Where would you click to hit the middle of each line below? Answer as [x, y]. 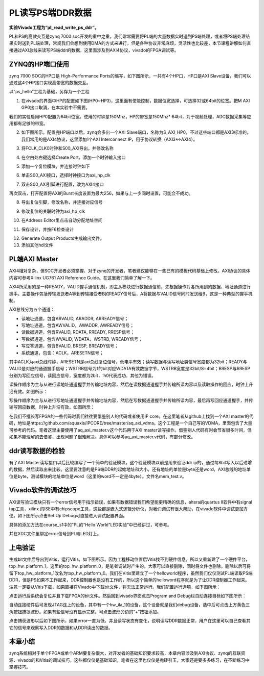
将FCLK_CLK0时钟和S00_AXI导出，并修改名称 [67, 148]
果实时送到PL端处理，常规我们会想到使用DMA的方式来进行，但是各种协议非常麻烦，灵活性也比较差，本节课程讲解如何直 [130, 43]
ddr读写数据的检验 [37, 451]
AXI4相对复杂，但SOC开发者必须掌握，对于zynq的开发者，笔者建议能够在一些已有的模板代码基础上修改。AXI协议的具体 [130, 271]
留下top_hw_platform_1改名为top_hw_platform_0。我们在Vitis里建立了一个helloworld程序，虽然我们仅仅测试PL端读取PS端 [131, 573]
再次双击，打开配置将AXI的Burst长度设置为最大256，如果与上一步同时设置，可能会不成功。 [101, 193]
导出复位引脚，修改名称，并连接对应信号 [62, 202]
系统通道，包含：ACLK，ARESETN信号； [62, 352]
